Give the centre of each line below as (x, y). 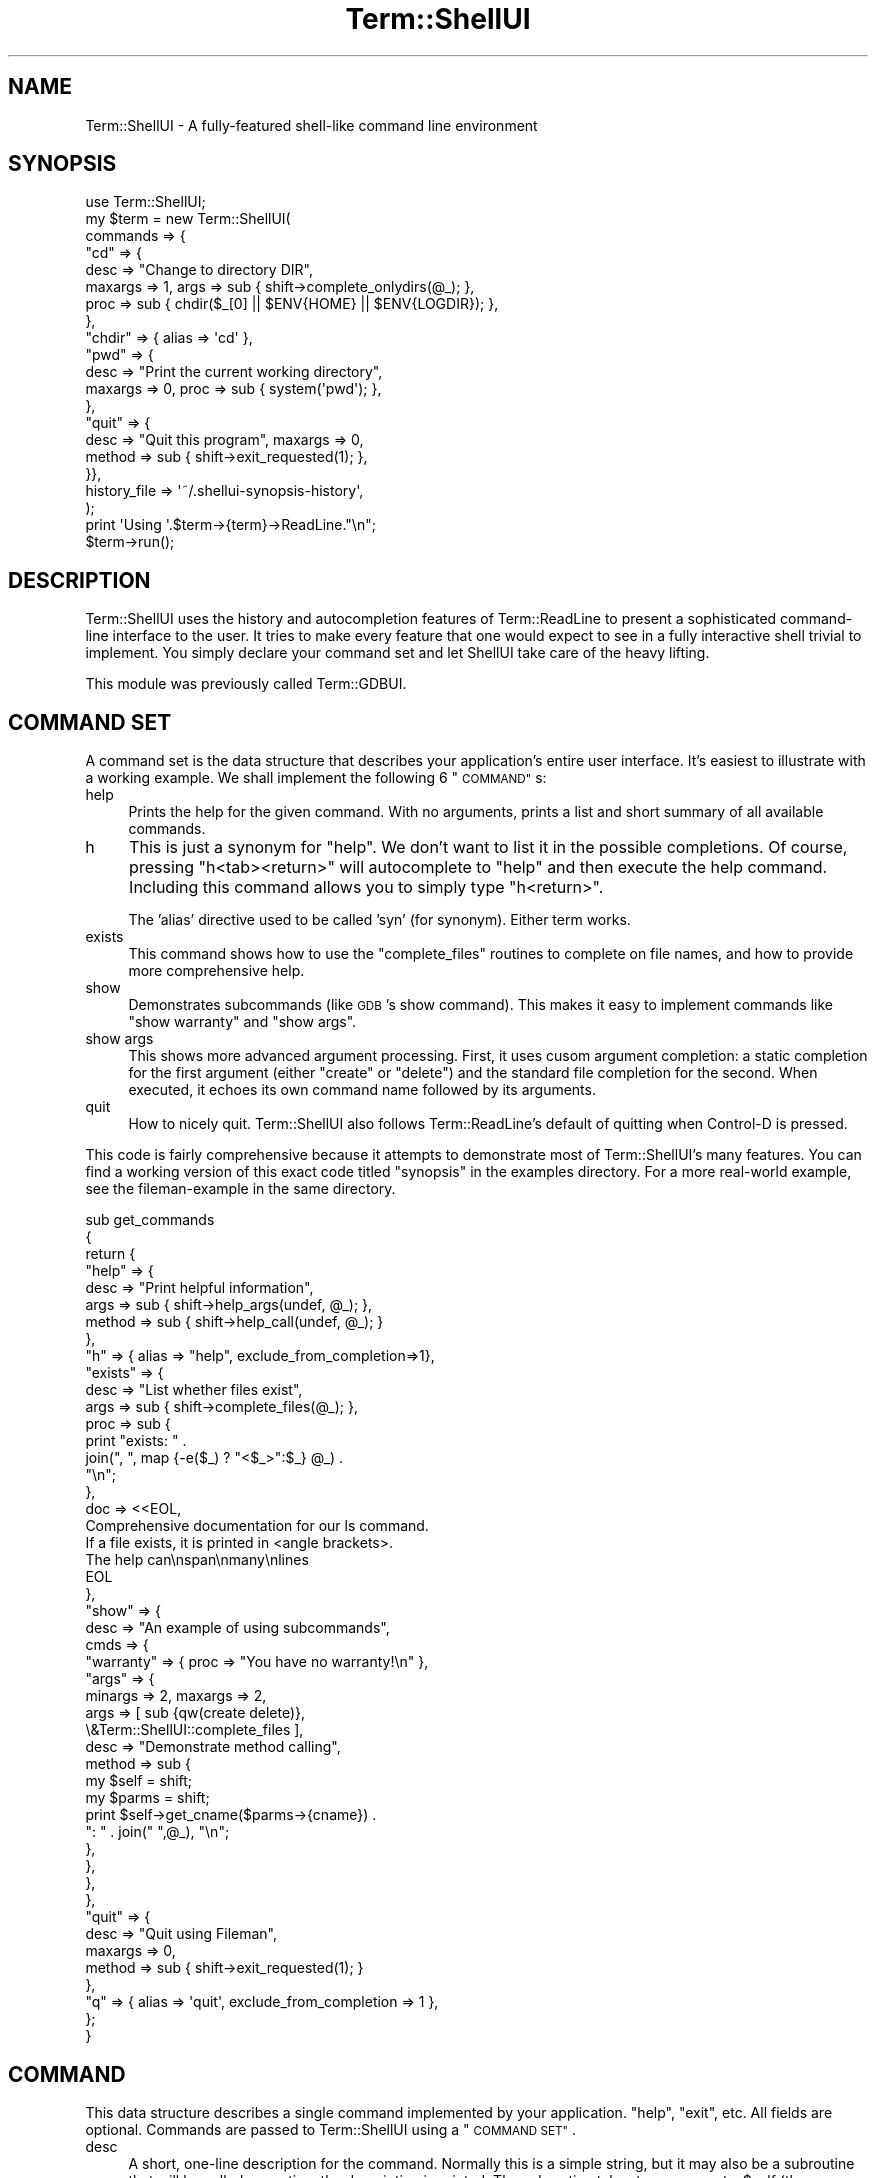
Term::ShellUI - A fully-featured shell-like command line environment (311, 125)
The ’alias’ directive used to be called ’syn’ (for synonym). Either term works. (379, 920)
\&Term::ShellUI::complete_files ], (194, 1730)
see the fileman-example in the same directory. (240, 1189)
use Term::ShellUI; (145, 202)
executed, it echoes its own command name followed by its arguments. (362, 1090)
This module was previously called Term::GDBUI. (246, 684)
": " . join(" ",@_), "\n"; (157, 1832)
